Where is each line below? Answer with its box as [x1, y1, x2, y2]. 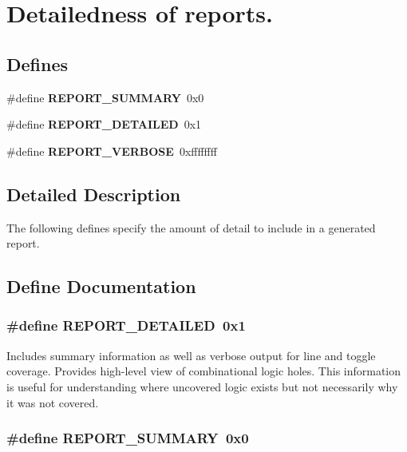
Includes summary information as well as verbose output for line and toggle [6, 347, 376, 363]
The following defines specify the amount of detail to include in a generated [6, 219, 376, 236]
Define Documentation [6, 274, 196, 299]
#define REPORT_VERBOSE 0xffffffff [6, 142, 217, 159]
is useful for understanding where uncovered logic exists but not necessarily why [6, 378, 398, 395]
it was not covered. [6, 394, 99, 410]
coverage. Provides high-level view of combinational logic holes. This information [6, 363, 401, 379]
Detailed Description [6, 181, 181, 206]
